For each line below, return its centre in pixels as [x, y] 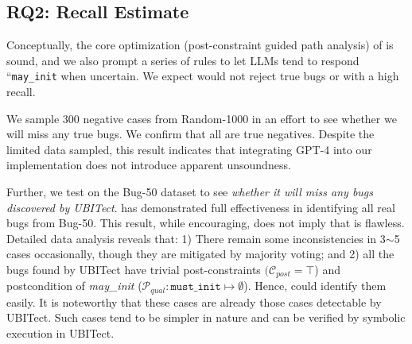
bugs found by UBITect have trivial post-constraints [134, 269]
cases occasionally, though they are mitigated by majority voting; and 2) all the [200, 254]
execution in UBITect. [60, 333]
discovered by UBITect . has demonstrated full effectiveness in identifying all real [201, 207]
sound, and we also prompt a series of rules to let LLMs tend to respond [183, 60]
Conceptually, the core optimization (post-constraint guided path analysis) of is [200, 45]
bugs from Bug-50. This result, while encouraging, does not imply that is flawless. [206, 223]
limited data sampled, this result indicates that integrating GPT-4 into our [189, 149]
